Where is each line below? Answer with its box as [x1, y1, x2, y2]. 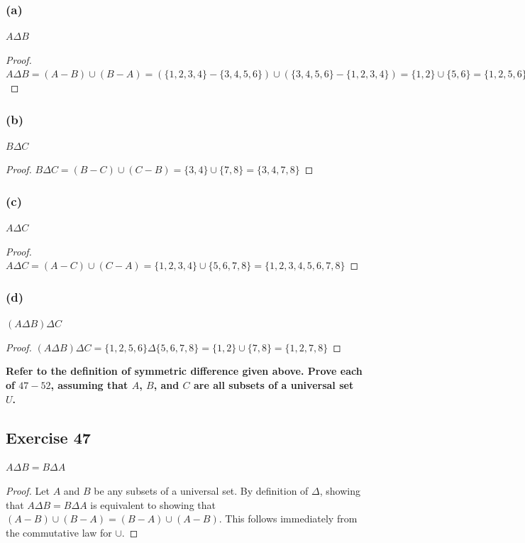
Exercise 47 [6, 426, 91, 448]
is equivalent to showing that [90, 497, 216, 512]
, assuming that [50, 378, 128, 392]
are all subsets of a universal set [193, 378, 354, 392]
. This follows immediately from [219, 511, 358, 526]
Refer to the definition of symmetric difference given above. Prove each [6, 363, 363, 378]
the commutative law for [6, 525, 112, 539]
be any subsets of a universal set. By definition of [94, 483, 309, 498]
